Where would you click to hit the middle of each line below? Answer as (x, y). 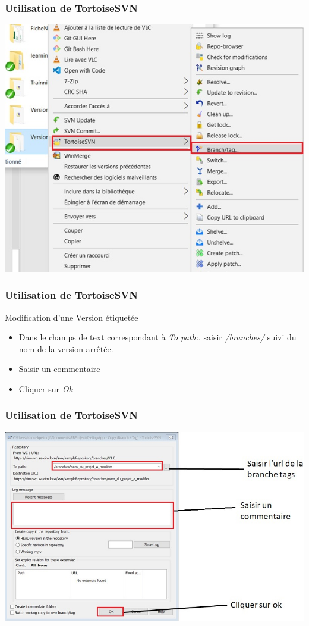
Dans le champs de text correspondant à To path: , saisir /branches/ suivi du (157, 337)
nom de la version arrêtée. (66, 348)
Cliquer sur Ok (45, 388)
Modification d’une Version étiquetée (72, 317)
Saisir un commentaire (59, 369)
